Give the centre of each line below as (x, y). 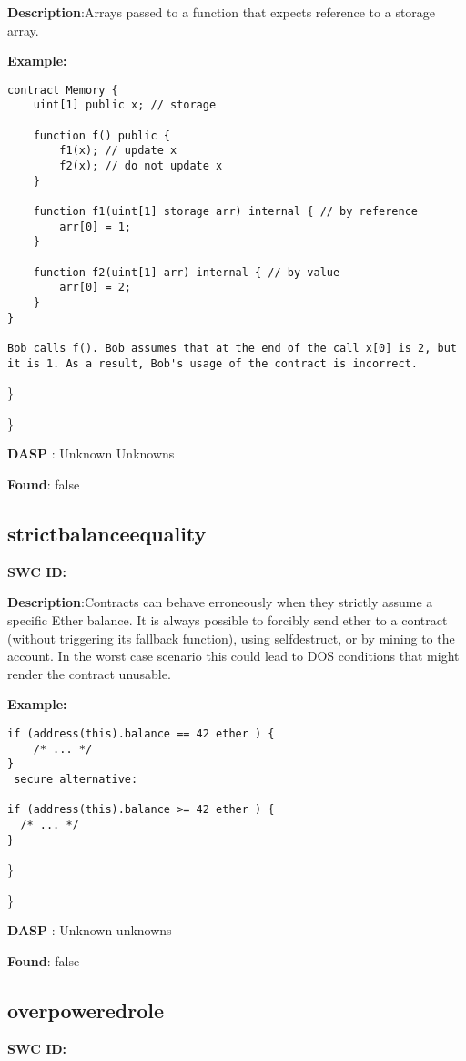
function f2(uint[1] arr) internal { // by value (187, 272)
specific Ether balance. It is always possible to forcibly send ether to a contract (228, 620)
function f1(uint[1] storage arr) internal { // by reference (226, 212)
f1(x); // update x (118, 151)
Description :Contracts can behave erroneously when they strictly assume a (220, 602)
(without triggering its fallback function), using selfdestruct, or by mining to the (231, 638)
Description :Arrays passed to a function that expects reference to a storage (222, 12)
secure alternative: (76, 779)
